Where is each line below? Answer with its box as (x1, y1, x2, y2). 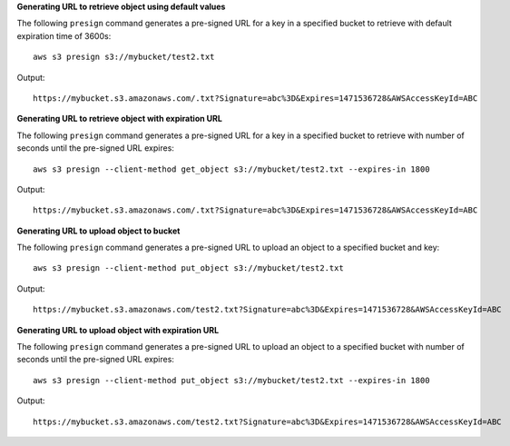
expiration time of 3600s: (16, 30, 112, 41)
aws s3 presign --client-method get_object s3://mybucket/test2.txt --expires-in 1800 (33, 164, 430, 174)
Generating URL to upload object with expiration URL (16, 324, 220, 335)
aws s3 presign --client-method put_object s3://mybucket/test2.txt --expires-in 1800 (33, 375, 430, 385)
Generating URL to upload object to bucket (16, 225, 181, 236)
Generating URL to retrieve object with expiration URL (16, 114, 222, 124)
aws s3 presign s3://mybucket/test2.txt (33, 52, 215, 63)
